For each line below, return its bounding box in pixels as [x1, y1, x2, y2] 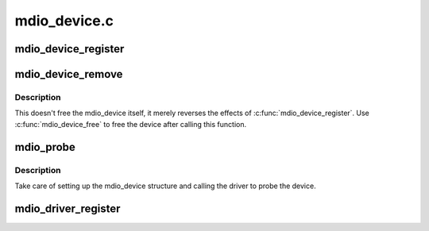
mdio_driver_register [14, 202, 121, 215]
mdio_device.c [14, 12, 114, 29]
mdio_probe [14, 140, 75, 154]
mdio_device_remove [14, 67, 123, 81]
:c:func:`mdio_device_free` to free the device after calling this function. [14, 119, 246, 129]
